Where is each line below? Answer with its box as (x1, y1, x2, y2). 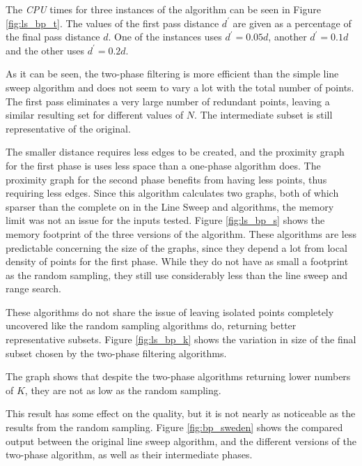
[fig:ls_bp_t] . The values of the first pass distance (6, 15, 219, 30)
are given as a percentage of (233, 15, 352, 30)
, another (268, 29, 307, 44)
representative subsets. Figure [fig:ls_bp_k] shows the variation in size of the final (6, 332, 356, 347)
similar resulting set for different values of (6, 107, 184, 122)
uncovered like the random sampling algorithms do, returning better (6, 318, 297, 333)
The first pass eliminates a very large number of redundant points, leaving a (6, 93, 330, 108)
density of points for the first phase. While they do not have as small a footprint (6, 254, 349, 269)
